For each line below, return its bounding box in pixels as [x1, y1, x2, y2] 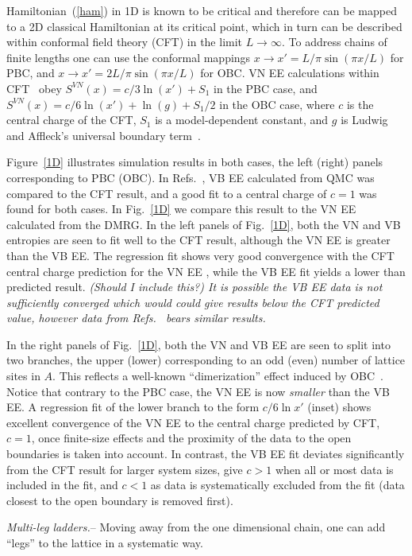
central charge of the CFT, [6, 111, 137, 128]
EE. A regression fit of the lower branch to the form [6, 399, 260, 415]
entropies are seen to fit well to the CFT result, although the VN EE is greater [6, 231, 391, 248]
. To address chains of [281, 33, 387, 50]
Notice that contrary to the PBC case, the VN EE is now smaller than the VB [6, 383, 390, 399]
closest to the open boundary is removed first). [6, 492, 233, 508]
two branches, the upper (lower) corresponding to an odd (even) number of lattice [6, 352, 406, 368]
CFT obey [6, 80, 62, 96]
